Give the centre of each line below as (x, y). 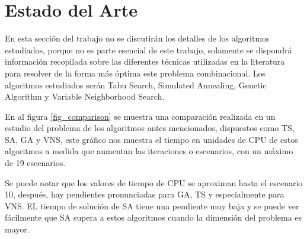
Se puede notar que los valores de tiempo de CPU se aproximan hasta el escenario (154, 182)
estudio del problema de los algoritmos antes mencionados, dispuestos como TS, (150, 128)
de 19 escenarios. (35, 163)
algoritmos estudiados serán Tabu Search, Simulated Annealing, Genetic (136, 85)
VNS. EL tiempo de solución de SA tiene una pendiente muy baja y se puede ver (152, 205)
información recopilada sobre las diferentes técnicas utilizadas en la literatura (145, 61)
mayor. (17, 229)
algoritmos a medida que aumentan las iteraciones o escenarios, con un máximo (149, 151)
